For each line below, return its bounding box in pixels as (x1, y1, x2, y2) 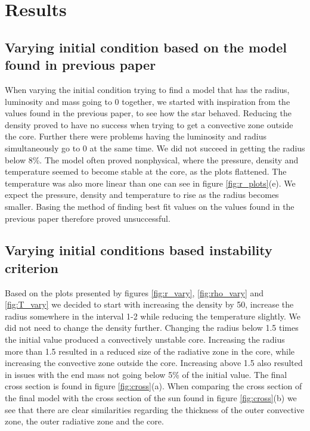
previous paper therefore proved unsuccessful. (5, 212, 170, 224)
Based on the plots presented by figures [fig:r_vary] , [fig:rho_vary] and (5, 286, 264, 299)
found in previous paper (5, 55, 156, 74)
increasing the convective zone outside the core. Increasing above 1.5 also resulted (5, 356, 303, 369)
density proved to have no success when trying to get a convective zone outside (5, 118, 293, 131)
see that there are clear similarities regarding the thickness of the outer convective (5, 403, 305, 416)
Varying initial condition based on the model (5, 38, 287, 56)
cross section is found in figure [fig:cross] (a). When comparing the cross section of (5, 380, 302, 392)
